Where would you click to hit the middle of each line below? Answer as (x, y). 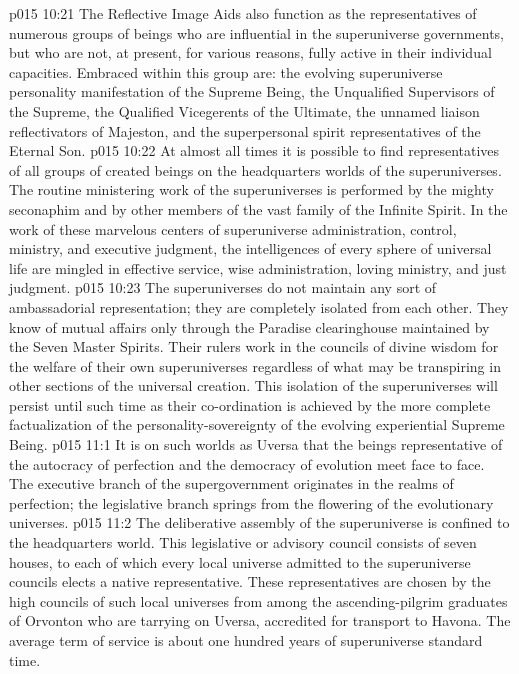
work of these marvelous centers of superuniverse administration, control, (233, 228)
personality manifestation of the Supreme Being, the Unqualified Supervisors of (252, 91)
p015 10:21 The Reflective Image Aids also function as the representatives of (243, 13)
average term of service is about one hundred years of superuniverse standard (246, 640)
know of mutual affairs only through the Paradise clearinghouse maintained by (249, 326)
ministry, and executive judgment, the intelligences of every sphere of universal (250, 248)
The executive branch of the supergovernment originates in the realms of (231, 483)
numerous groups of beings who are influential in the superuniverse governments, (256, 32)
